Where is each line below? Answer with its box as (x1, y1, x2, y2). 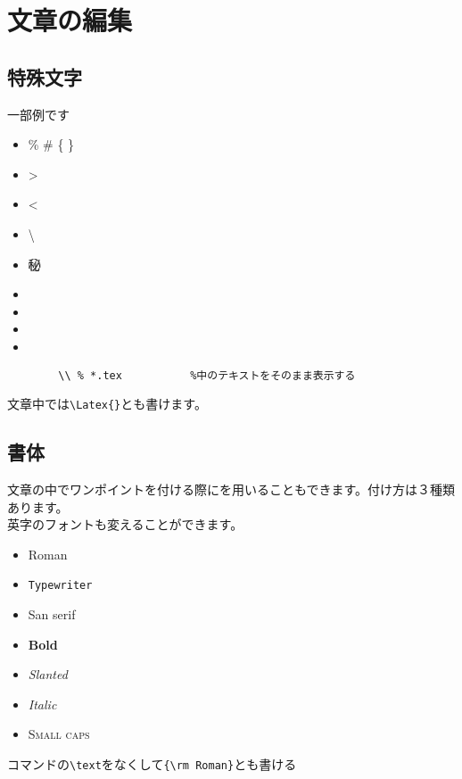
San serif (28, 605, 76, 624)
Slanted (28, 665, 68, 684)
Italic (28, 694, 57, 713)
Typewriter (28, 579, 93, 593)
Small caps (28, 725, 90, 743)
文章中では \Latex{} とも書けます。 (7, 394, 207, 413)
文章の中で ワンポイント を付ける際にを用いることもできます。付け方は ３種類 (7, 480, 456, 499)
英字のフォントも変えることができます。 (7, 515, 243, 534)
